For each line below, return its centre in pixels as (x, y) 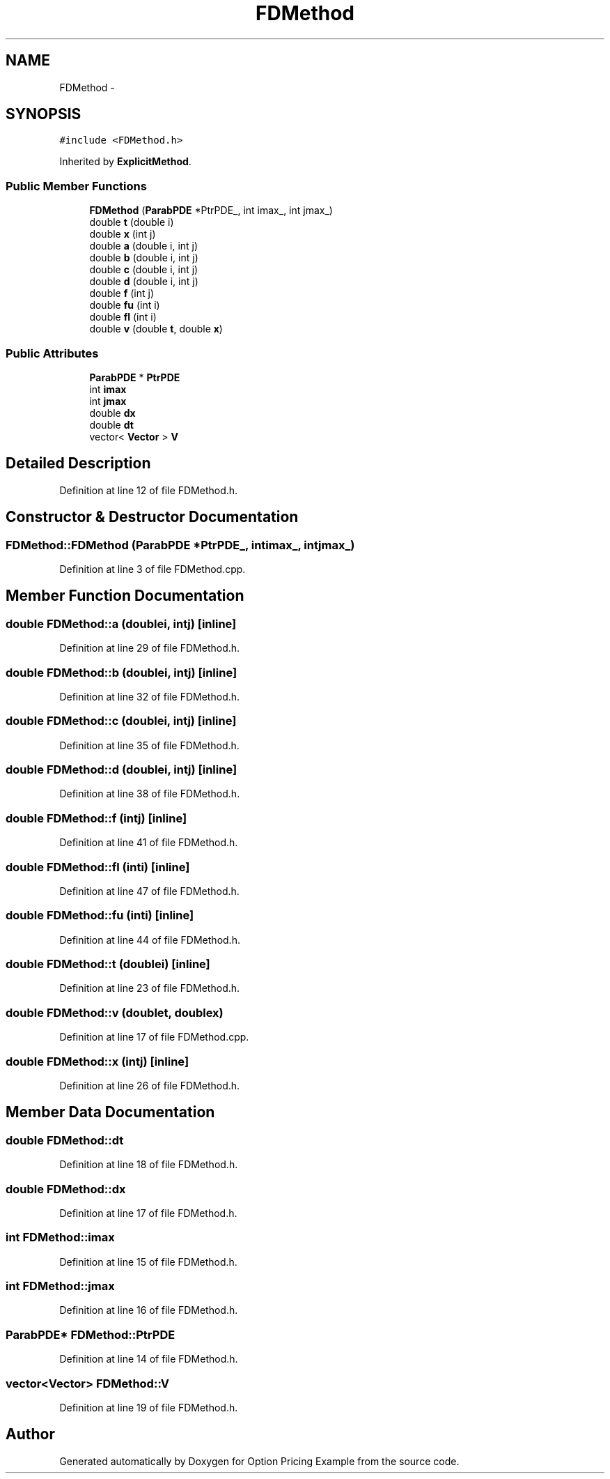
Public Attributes (52, 353)
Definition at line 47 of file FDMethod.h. (149, 891)
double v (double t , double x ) (156, 329)
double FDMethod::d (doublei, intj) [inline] (122, 770)
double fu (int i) (125, 305)
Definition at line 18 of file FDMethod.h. (149, 1165)
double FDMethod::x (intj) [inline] (97, 1061)
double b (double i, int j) (144, 258)
